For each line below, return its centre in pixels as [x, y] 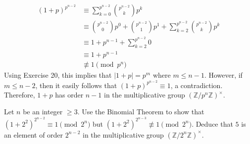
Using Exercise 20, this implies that [58, 75]
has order [69, 95]
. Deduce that [212, 123]
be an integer [43, 111]
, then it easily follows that [76, 85]
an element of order [34, 134]
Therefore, [20, 95]
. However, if [223, 75]
